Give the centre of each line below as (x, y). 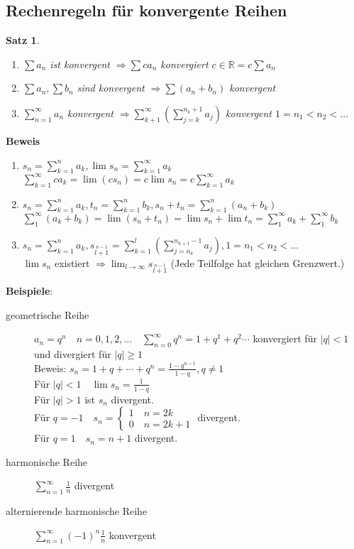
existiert (72, 262)
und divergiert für (73, 354)
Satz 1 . (23, 40)
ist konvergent (80, 64)
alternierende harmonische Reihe (77, 511)
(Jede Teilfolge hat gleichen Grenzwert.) (258, 262)
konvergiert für (285, 338)
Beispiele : (29, 291)
